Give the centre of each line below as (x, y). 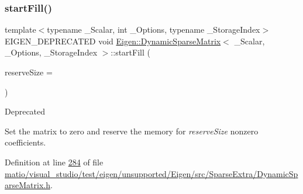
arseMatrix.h (27, 185)
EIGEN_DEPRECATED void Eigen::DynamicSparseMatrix (113, 41)
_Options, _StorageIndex (51, 52)
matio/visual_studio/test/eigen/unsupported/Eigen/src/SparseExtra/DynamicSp (151, 173)
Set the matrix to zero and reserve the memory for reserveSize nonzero (132, 131)
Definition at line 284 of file (54, 162)
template (20, 30)
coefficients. (25, 142)
